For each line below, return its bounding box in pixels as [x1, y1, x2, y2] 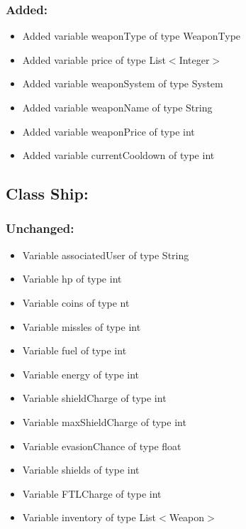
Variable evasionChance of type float [22, 438, 181, 453]
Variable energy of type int [22, 366, 140, 381]
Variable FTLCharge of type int [22, 486, 162, 501]
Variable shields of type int [22, 462, 140, 477]
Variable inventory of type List [22, 510, 156, 525]
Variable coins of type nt [22, 295, 130, 310]
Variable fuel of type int [22, 343, 127, 358]
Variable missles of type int [22, 319, 141, 334]
